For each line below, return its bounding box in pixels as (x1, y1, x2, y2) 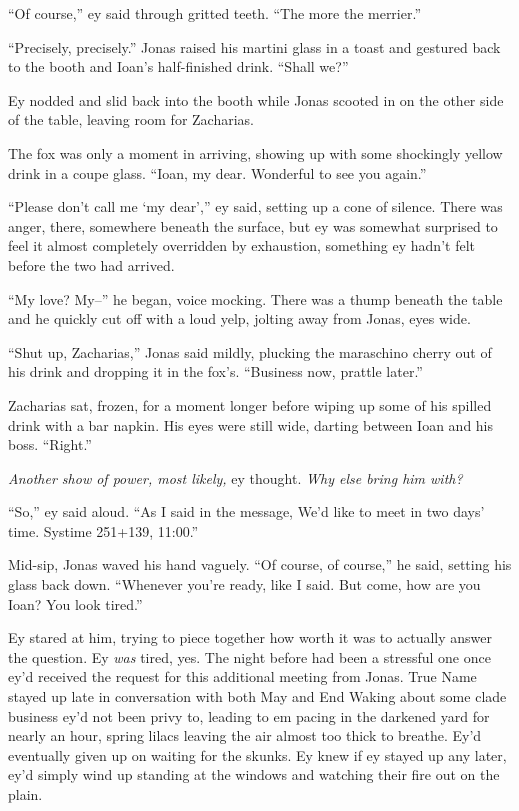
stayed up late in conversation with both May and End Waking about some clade (8, 686, 507, 707)
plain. (8, 784, 43, 804)
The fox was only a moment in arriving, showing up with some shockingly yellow (8, 142, 503, 163)
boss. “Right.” (8, 434, 92, 455)
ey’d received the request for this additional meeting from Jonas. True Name (8, 666, 477, 687)
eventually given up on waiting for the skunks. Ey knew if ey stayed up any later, (8, 744, 507, 765)
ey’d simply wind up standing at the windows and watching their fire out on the (8, 764, 500, 785)
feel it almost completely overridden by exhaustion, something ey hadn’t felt (8, 235, 475, 256)
